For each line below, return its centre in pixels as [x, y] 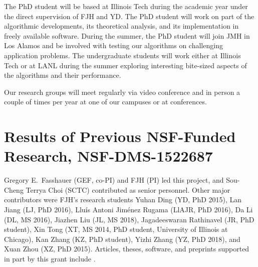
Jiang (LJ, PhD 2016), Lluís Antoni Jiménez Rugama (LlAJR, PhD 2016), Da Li [128, 210]
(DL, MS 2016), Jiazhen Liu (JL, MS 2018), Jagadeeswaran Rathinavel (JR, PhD [129, 219]
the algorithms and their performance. [63, 75]
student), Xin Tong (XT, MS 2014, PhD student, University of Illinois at [116, 229]
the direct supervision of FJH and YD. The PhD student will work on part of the [129, 16]
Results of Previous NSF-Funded [120, 136]
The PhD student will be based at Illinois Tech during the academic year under [126, 6]
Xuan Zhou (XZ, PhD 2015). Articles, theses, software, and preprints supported [127, 249]
